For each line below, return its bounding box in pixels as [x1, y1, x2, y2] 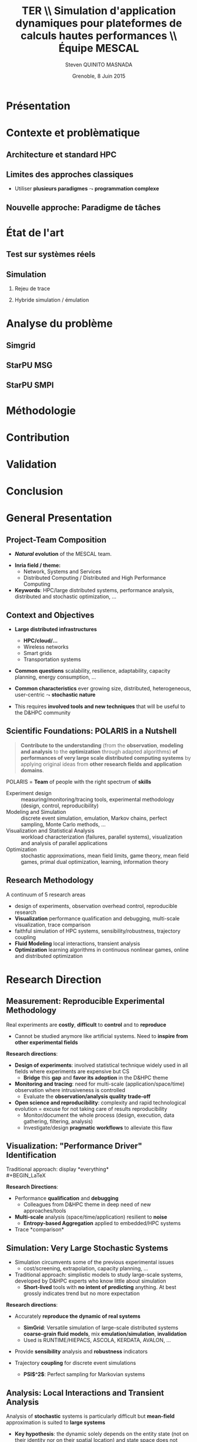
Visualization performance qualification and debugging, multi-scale [14, 914, 180, 922]
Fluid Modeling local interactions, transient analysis [14, 940, 141, 947]
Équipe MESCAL [58, 42, 139, 55]
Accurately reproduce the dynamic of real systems [14, 1313, 141, 1320]
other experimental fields [14, 1039, 78, 1046]
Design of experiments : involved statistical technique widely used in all [14, 1062, 188, 1069]
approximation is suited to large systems [6, 1419, 106, 1426]
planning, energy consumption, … [14, 673, 96, 680]
